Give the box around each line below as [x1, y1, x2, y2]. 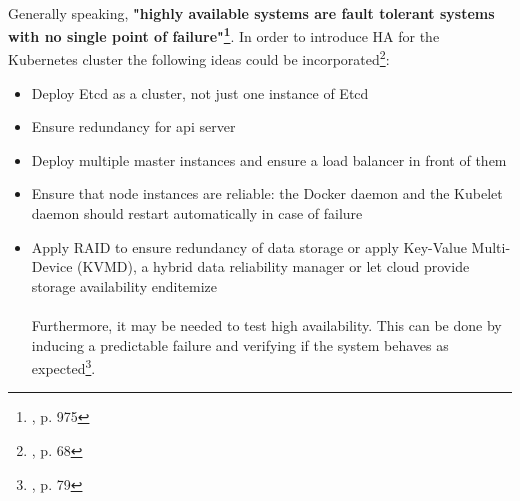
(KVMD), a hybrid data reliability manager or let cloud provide [77, 256, 470, 277]
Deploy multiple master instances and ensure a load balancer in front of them [31, 149, 507, 170]
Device [31, 256, 73, 277]
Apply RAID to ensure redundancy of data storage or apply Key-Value [31, 236, 467, 257]
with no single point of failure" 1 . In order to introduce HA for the [8, 23, 440, 46]
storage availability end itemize [31, 275, 218, 296]
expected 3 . [31, 355, 96, 378]
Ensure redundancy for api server [31, 116, 236, 137]
